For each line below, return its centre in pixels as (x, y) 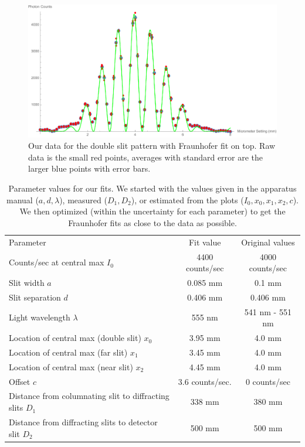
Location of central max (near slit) (71, 366)
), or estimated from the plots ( (187, 199)
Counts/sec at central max (57, 262)
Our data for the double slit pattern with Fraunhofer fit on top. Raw (152, 146)
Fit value (205, 242)
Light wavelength (40, 317)
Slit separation (35, 297)
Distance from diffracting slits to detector (83, 422)
